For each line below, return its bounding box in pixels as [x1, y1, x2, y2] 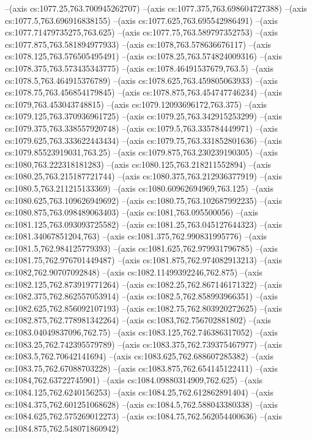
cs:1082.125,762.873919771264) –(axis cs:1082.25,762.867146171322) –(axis [5, 277, 282, 290]
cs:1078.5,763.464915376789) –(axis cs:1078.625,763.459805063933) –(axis [5, 73, 278, 86]
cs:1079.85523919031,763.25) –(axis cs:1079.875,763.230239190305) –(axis [5, 146, 278, 159]
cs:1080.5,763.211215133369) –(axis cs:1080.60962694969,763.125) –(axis [5, 181, 273, 194]
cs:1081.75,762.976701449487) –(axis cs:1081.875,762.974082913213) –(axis [5, 253, 282, 266]
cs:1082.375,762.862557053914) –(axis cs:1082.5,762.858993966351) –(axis [5, 290, 278, 302]
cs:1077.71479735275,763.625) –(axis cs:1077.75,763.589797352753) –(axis [5, 26, 278, 39]
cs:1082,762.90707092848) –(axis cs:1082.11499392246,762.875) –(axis [5, 266, 263, 279]
